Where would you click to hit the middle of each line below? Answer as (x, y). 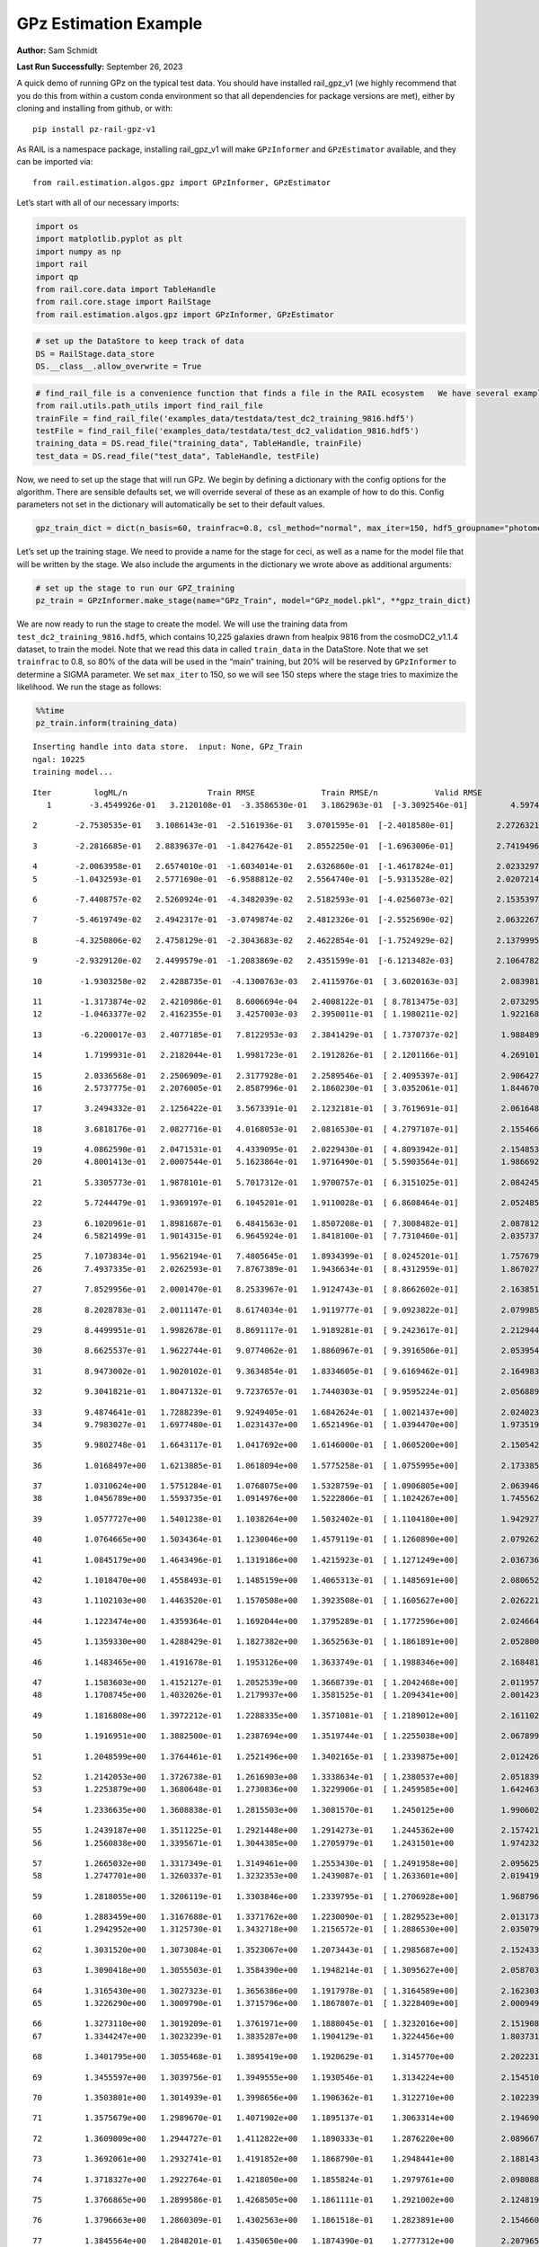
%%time (50, 711)
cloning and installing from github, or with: (95, 109)
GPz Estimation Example (110, 23)
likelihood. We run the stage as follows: (89, 687)
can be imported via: (55, 162)
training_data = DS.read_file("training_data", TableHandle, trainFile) (199, 444)
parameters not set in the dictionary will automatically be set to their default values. (171, 504)
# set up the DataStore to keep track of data (140, 341)
